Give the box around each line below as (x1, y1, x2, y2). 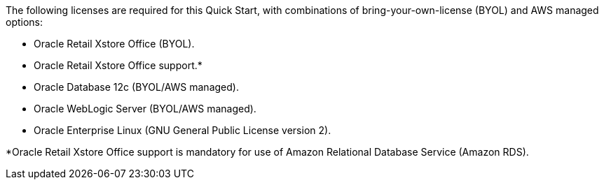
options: (6, 16, 43, 28)
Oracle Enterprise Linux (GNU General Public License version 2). (34, 124, 331, 136)
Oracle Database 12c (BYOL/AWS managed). (34, 81, 239, 93)
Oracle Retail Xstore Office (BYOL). (34, 38, 195, 50)
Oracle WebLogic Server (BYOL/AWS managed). (34, 103, 256, 114)
